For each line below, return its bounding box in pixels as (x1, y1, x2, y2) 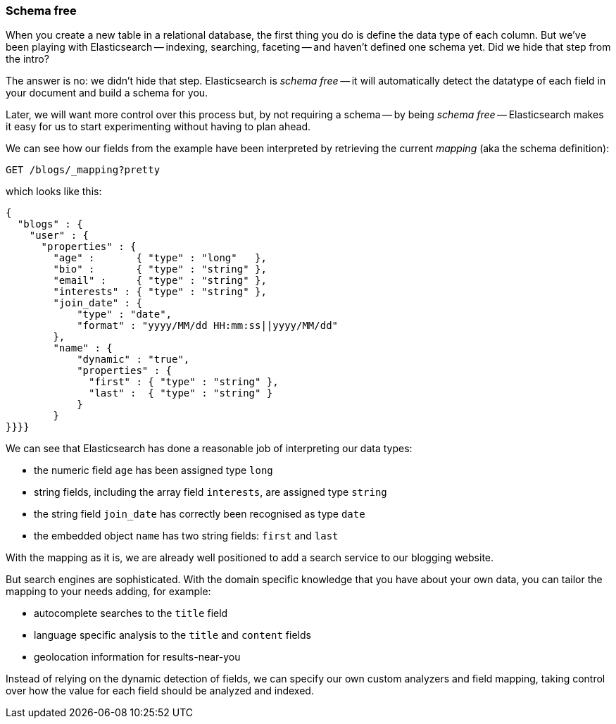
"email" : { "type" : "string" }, (53, 275, 267, 287)
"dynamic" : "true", (77, 354, 190, 366)
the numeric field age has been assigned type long (34, 464, 273, 477)
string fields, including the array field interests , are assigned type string (34, 486, 387, 499)
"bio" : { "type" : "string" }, (53, 263, 267, 275)
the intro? (6, 53, 49, 65)
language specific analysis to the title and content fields (34, 629, 311, 642)
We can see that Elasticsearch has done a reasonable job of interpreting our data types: (6, 442, 413, 455)
